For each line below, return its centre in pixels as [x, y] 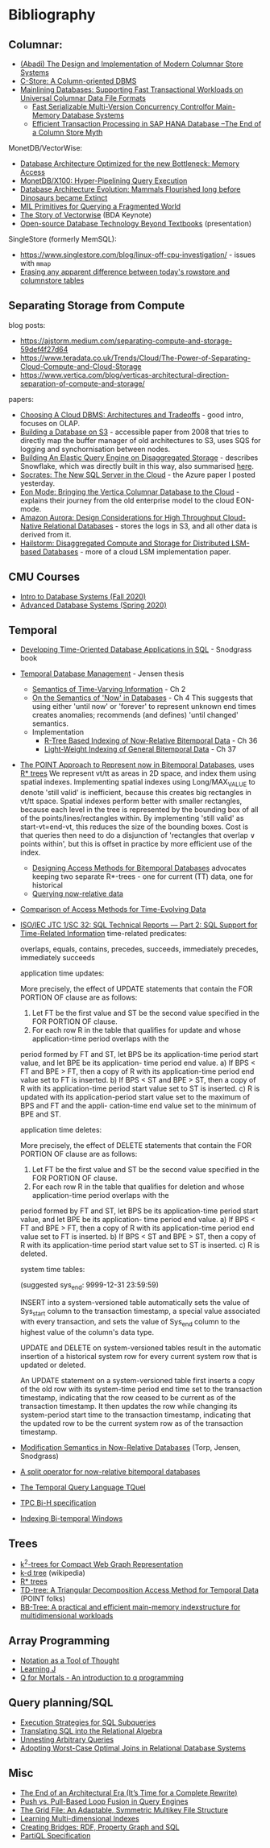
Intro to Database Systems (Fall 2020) [83, 596]
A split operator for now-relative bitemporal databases [110, 1471]
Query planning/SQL [61, 1703]
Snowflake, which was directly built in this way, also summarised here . [137, 466]
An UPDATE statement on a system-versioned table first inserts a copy [137, 1380]
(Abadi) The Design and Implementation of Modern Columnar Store [131, 64]
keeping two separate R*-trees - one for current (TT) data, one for [143, 876]
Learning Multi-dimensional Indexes [79, 1818]
